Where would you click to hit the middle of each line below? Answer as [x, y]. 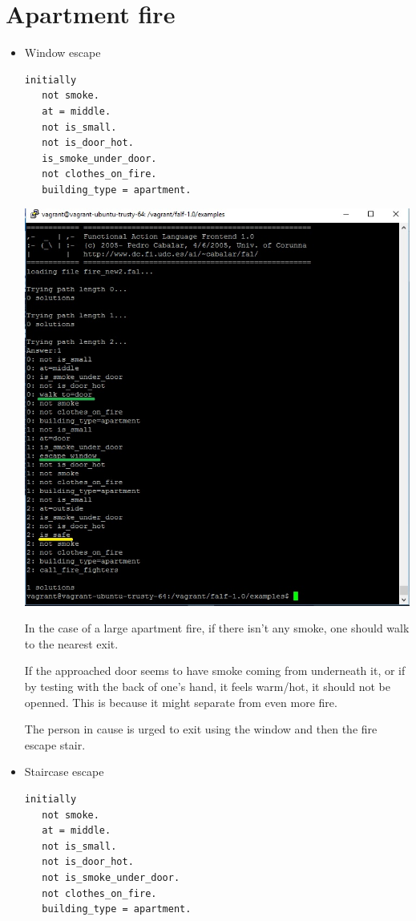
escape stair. [55, 744]
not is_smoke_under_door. [111, 878]
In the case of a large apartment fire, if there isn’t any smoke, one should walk [217, 628]
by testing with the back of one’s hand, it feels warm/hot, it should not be [207, 687]
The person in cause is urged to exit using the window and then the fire [201, 729]
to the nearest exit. [71, 643]
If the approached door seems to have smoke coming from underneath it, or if [215, 671]
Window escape [63, 53]
